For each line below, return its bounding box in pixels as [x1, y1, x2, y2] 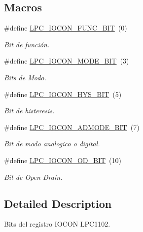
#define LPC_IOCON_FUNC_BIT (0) [4, 23, 127, 33]
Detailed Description [4, 196, 112, 211]
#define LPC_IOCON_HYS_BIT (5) [4, 89, 122, 99]
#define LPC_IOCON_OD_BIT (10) [4, 155, 122, 165]
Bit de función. [4, 39, 50, 49]
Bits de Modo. [4, 72, 46, 82]
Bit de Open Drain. [4, 171, 63, 182]
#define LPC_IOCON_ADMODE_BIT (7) [4, 122, 140, 132]
